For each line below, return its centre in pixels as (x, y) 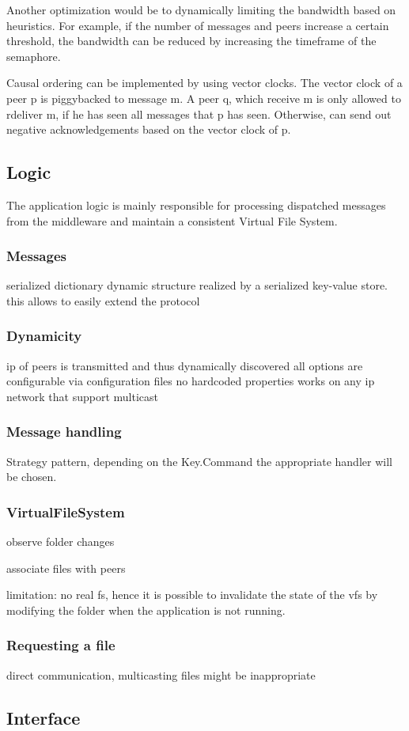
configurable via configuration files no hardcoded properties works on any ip (191, 381)
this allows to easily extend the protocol (103, 300)
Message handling (64, 432)
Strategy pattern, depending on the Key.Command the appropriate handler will (199, 461)
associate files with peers (66, 568)
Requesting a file (61, 645)
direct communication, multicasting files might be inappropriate (161, 674)
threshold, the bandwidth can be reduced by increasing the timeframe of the (191, 41)
